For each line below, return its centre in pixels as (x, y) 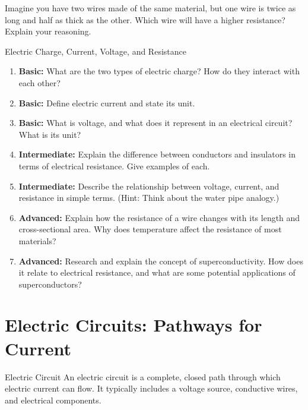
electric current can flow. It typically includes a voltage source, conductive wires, (151, 388)
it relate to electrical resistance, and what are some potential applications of (157, 272)
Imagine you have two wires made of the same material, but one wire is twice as (150, 8)
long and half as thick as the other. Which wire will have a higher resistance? (145, 19)
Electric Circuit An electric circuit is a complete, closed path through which (143, 376)
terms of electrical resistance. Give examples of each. (114, 165)
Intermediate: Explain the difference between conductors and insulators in (157, 154)
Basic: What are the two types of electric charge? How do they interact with (159, 71)
